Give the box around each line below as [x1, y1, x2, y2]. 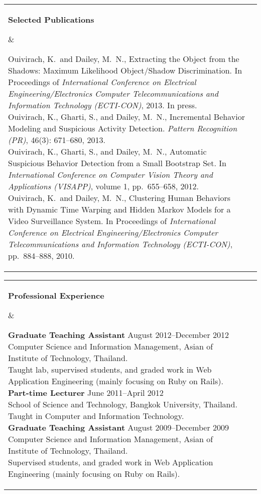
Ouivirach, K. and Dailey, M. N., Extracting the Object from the [8, 53, 239, 64]
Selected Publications [8, 14, 94, 25]
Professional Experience [8, 290, 104, 301]
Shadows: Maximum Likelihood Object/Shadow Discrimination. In [8, 64, 242, 76]
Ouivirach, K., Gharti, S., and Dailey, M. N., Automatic [8, 146, 207, 157]
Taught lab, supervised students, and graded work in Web [8, 364, 212, 375]
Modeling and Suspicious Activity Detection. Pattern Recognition [8, 122, 237, 134]
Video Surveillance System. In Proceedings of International [8, 215, 216, 227]
